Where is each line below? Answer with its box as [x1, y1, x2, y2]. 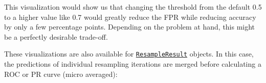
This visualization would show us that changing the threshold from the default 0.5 [4, 2, 262, 12]
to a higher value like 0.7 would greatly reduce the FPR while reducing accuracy [4, 11, 256, 22]
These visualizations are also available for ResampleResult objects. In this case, [4, 48, 254, 59]
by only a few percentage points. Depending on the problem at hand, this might [4, 21, 255, 32]
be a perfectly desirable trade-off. [4, 31, 108, 42]
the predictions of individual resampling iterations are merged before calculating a [4, 59, 261, 69]
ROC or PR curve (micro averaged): [4, 68, 118, 79]
